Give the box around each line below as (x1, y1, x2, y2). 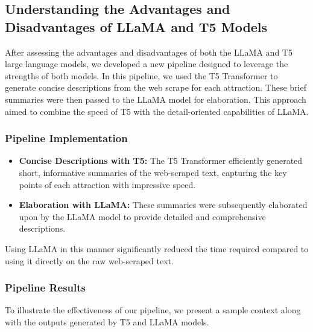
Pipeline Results (5, 280, 86, 295)
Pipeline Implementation (5, 131, 128, 146)
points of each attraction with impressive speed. (19, 178, 196, 190)
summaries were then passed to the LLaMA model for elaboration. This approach (5, 93, 306, 105)
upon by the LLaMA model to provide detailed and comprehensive (19, 210, 266, 223)
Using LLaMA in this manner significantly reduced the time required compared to (5, 242, 309, 255)
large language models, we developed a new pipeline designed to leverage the (5, 57, 288, 70)
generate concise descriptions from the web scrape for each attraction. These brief (5, 81, 306, 94)
